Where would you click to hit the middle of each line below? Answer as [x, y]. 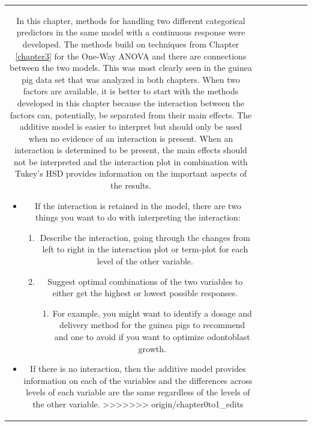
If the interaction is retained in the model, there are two [138, 205]
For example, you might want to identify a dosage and [152, 313]
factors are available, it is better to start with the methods [131, 91]
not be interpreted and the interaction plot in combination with [131, 161]
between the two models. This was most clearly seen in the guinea [130, 68]
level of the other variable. [145, 261]
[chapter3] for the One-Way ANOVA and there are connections [131, 56]
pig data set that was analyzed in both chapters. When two [131, 79]
